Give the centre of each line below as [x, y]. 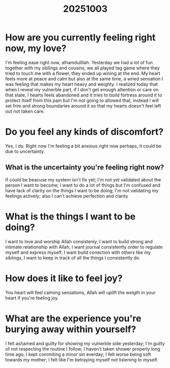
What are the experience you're [73, 318]
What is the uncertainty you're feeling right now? [85, 167]
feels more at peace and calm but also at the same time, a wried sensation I [84, 78]
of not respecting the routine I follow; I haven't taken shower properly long [83, 349]
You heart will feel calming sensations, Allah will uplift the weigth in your [80, 292]
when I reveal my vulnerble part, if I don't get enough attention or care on [82, 89]
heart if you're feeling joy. [32, 298]
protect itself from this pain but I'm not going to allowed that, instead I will [82, 100]
